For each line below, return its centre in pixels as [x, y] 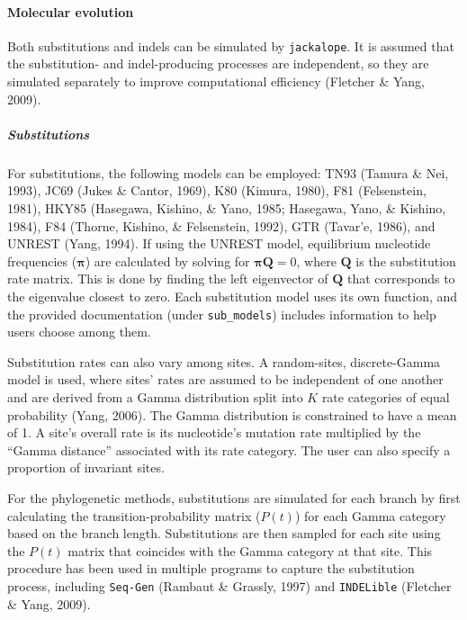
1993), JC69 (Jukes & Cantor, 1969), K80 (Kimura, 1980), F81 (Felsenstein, [217, 190]
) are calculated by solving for [167, 261]
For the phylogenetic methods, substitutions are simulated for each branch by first [234, 497]
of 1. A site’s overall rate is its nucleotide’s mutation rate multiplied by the [214, 432]
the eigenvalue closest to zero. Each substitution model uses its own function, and [233, 296]
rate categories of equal [386, 396]
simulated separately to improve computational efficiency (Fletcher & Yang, [216, 81]
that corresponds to [401, 279]
